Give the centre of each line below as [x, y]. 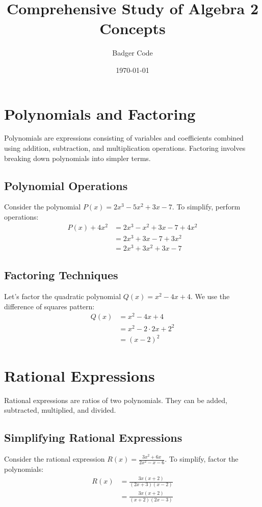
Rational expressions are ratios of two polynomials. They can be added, [116, 400]
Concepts [133, 28]
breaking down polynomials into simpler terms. [77, 158]
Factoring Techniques [61, 275]
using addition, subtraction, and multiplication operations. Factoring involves [125, 148]
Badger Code [133, 53]
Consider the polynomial [43, 207]
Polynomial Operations [66, 185]
